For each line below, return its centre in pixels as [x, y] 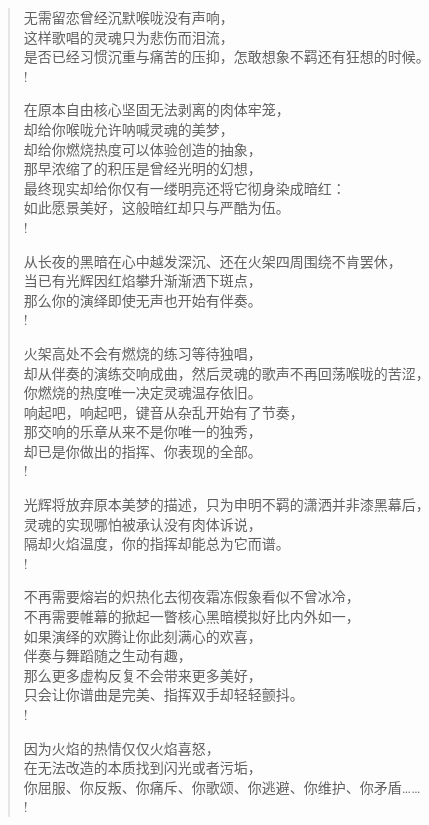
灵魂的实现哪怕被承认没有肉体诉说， [142, 523]
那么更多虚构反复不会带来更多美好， [142, 674]
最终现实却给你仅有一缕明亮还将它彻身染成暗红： [184, 187]
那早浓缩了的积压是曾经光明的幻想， [142, 168]
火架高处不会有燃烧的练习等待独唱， [142, 352]
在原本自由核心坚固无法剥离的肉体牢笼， [156, 109]
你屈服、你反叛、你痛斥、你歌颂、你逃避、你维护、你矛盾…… [222, 786]
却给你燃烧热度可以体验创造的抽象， [142, 148]
